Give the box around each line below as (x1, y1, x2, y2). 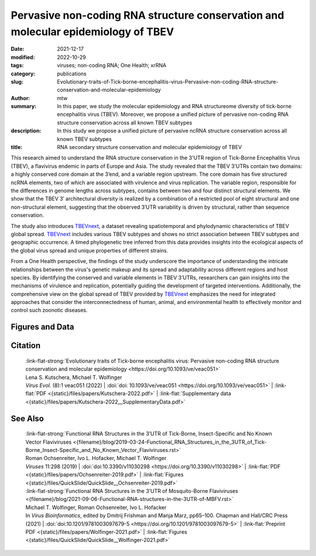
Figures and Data (11, 322, 74, 332)
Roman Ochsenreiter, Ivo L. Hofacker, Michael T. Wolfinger (25, 455, 167, 462)
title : (11, 144, 23, 151)
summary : (11, 103, 37, 110)
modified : (11, 53, 35, 61)
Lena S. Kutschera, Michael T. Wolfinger (25, 374, 122, 381)
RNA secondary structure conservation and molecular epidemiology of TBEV (57, 144, 242, 151)
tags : (11, 62, 24, 69)
